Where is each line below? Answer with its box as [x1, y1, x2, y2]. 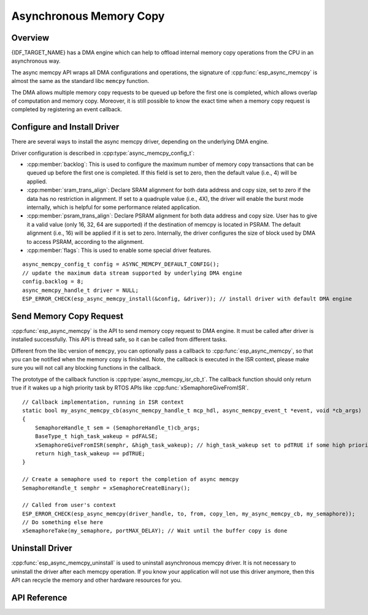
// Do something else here [22, 519, 104, 526]
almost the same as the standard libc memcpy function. [11, 77, 150, 85]
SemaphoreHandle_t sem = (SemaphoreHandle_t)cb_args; [34, 424, 201, 431]
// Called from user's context [22, 501, 117, 509]
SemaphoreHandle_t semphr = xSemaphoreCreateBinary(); [22, 484, 191, 492]
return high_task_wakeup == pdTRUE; [34, 450, 145, 457]
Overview [11, 33, 50, 43]
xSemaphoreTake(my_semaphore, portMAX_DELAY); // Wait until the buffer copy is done [22, 527, 288, 535]
